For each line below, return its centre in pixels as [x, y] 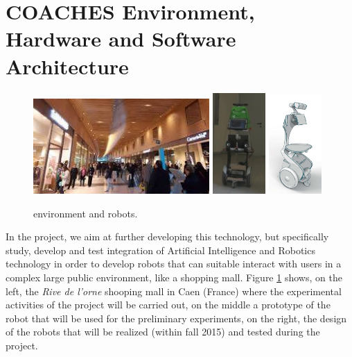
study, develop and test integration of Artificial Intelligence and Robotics [160, 250]
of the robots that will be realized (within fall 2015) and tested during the [163, 332]
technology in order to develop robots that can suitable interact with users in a [174, 264]
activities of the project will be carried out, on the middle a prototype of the [168, 305]
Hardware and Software [121, 39]
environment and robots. [86, 213]
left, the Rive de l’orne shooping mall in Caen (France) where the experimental [174, 291]
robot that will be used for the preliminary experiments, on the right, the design [176, 318]
